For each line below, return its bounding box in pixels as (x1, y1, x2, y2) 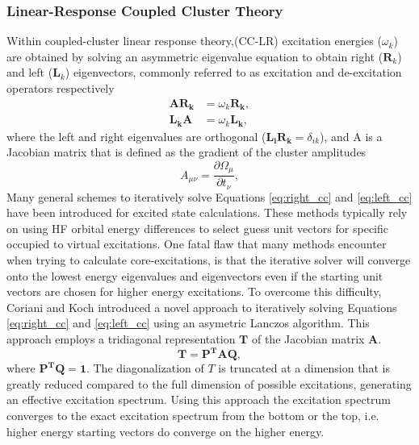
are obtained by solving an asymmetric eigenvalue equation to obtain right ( (6, 48, 383, 64)
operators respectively (6, 80, 115, 96)
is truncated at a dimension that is (218, 360, 390, 376)
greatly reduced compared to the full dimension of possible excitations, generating (6, 375, 412, 392)
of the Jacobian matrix (251, 331, 365, 347)
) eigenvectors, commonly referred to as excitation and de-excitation (65, 64, 402, 81)
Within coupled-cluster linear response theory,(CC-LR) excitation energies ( (6, 32, 382, 49)
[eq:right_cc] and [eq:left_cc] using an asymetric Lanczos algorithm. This (6, 314, 370, 331)
